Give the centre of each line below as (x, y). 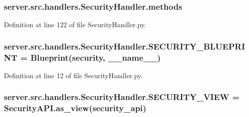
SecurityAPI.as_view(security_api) (75, 108)
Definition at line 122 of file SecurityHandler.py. (75, 25)
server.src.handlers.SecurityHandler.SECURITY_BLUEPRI (124, 46)
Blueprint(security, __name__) (96, 57)
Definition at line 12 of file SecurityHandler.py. (73, 75)
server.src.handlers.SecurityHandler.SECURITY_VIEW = (122, 97)
